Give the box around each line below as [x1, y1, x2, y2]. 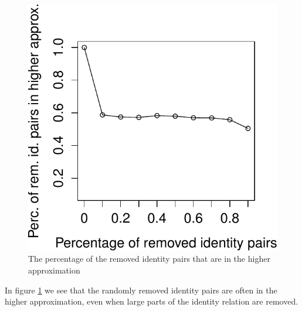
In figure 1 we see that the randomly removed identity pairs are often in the [5, 283, 277, 296]
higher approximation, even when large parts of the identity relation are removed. [5, 295, 298, 307]
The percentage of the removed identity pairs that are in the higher [28, 252, 270, 265]
